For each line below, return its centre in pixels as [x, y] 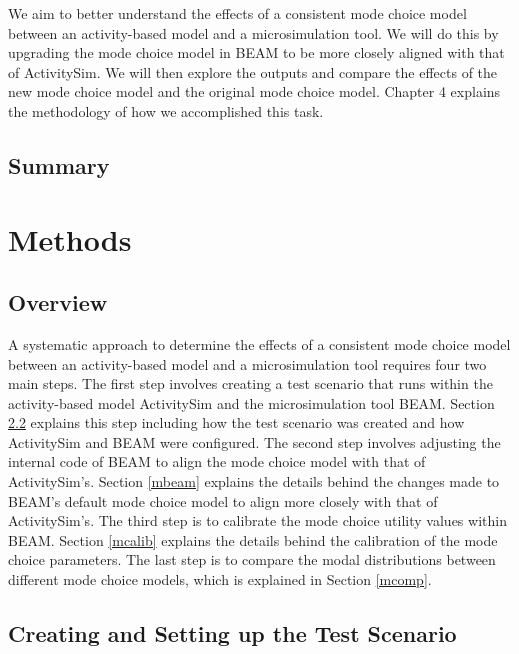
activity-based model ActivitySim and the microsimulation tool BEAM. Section [251, 402]
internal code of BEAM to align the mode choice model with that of [217, 461]
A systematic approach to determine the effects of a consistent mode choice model [259, 343]
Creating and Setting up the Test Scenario [232, 633]
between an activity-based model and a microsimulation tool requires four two [247, 363]
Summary [59, 164]
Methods [70, 238]
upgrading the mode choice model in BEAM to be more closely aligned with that [256, 52]
